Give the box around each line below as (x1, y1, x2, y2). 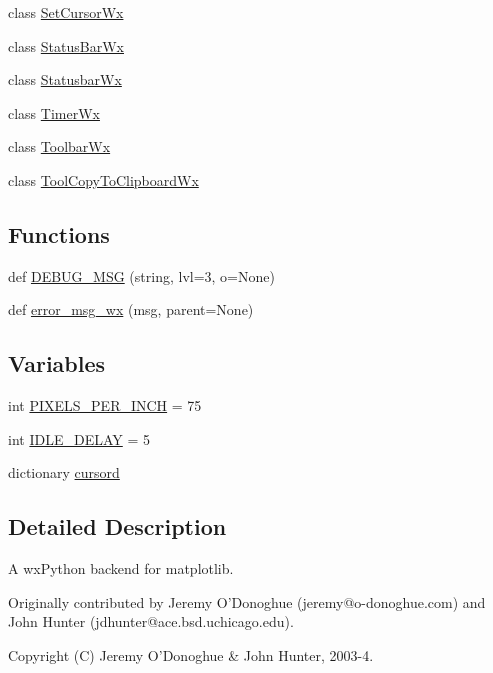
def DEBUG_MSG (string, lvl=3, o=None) (8, 265, 275, 286)
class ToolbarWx (8, 136, 111, 157)
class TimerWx (8, 102, 100, 123)
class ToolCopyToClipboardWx (8, 169, 199, 190)
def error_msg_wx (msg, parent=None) (8, 299, 254, 320)
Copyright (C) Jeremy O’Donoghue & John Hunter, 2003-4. (8, 644, 374, 665)
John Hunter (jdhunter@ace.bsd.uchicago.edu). (8, 611, 294, 632)
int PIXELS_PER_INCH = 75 (8, 395, 202, 416)
